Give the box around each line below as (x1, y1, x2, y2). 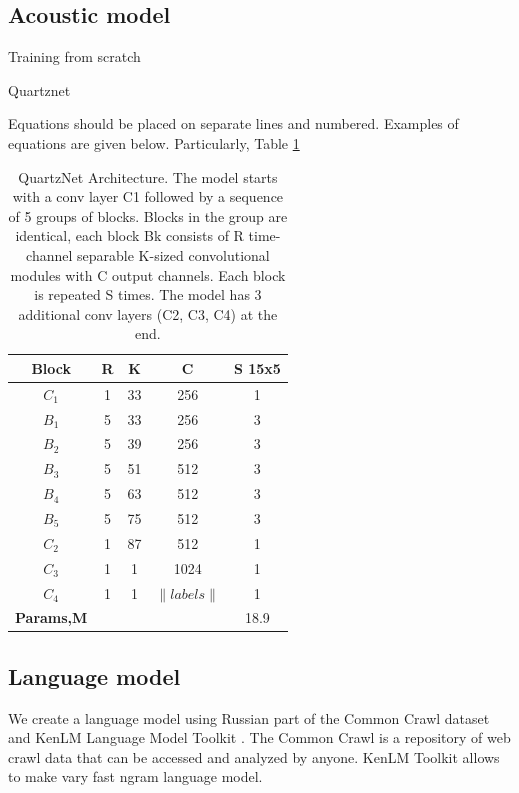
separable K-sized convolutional (77, 244, 270, 265)
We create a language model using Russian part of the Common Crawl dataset (8, 707, 490, 728)
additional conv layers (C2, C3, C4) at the (18, 303, 278, 324)
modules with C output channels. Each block (10, 264, 286, 285)
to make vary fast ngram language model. (8, 766, 263, 787)
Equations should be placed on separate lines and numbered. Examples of (8, 113, 459, 134)
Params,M (15, 607, 88, 628)
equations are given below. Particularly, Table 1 (8, 132, 300, 153)
